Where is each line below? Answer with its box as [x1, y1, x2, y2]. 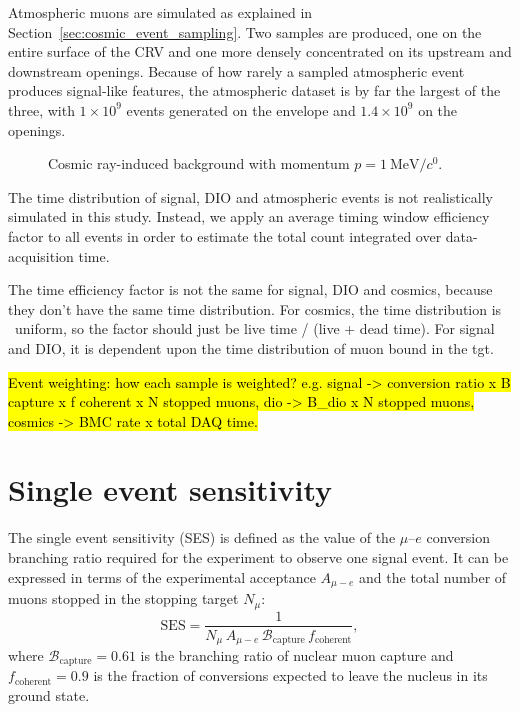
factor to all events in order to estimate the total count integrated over [8, 225, 442, 246]
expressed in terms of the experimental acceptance [8, 566, 316, 587]
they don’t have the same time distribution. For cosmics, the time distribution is [8, 298, 502, 319]
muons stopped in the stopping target [8, 588, 239, 609]
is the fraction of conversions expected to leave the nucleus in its [93, 665, 488, 686]
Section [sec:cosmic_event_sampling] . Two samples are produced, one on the [8, 21, 482, 42]
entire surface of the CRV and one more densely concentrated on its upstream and [8, 41, 512, 62]
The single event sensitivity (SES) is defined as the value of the [8, 527, 396, 548]
